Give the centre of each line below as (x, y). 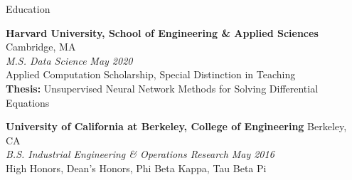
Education (28, 9)
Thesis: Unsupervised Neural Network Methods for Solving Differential (162, 88)
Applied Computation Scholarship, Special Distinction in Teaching (151, 74)
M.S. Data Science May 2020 (69, 60)
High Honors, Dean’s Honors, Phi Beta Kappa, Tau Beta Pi (136, 168)
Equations (28, 102)
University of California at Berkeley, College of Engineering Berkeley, (176, 126)
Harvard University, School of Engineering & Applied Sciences (162, 32)
